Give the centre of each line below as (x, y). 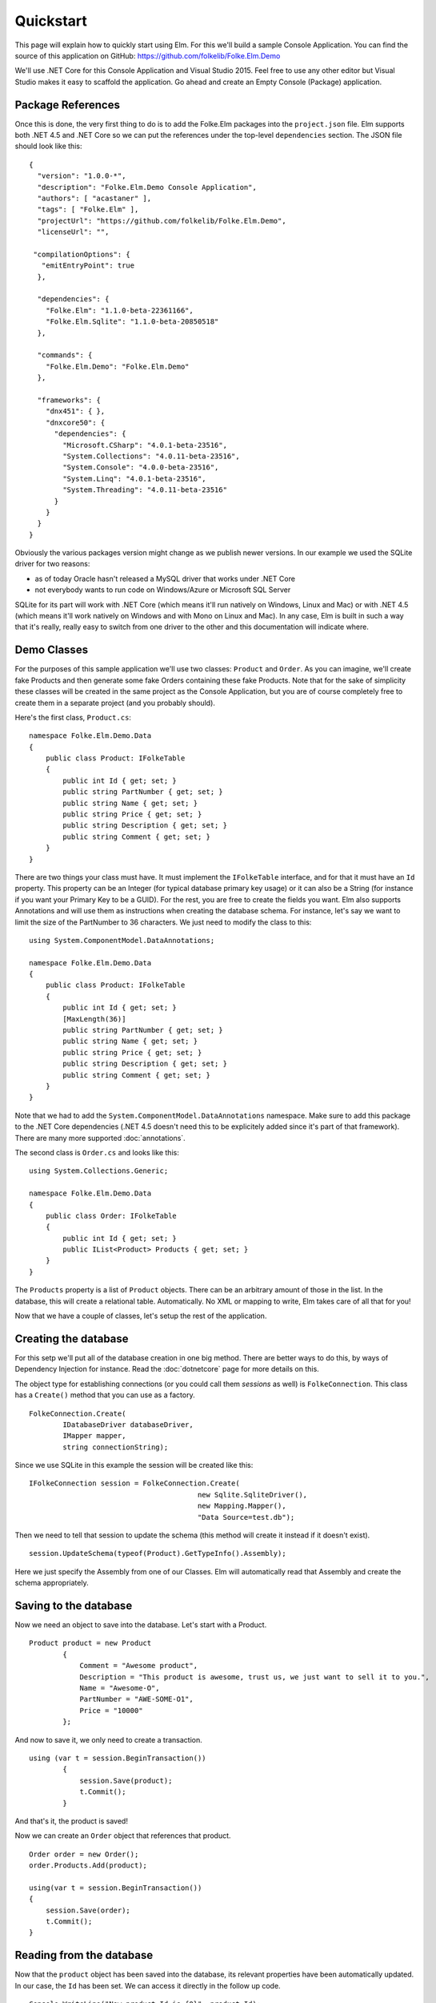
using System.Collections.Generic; (99, 1171)
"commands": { (65, 355)
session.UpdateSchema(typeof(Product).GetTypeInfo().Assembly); (158, 1554)
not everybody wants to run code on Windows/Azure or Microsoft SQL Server (163, 590)
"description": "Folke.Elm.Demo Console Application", (147, 187)
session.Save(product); (126, 1780)
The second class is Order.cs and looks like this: (97, 1152)
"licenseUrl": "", (73, 232)
